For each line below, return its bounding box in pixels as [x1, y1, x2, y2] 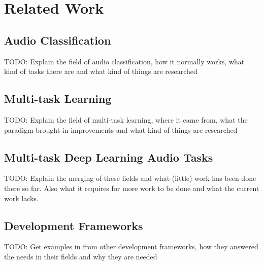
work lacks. [4, 193, 39, 203]
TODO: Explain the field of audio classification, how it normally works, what [4, 56, 245, 66]
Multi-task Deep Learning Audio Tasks [4, 149, 213, 165]
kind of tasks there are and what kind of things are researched [4, 66, 198, 77]
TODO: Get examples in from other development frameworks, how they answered [4, 241, 258, 252]
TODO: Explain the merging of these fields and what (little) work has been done [4, 173, 256, 183]
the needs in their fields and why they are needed [4, 251, 157, 261]
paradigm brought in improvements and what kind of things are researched [4, 124, 238, 135]
